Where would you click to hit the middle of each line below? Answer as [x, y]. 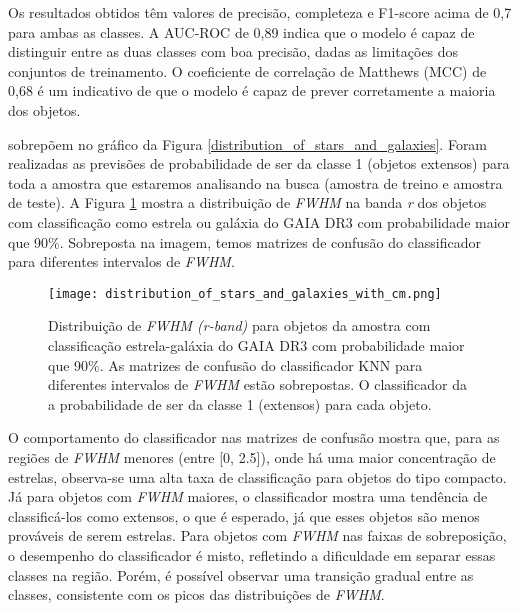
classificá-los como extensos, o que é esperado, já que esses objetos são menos [244, 515]
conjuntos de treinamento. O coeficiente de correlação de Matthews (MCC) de [247, 70]
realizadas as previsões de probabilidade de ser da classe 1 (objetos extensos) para [259, 163]
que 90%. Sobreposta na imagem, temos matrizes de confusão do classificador [245, 241]
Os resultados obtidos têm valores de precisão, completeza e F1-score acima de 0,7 [260, 12]
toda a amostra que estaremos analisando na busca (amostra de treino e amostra [255, 182]
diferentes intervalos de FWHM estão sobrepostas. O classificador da [258, 384]
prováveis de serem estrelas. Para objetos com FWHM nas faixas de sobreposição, [257, 535]
